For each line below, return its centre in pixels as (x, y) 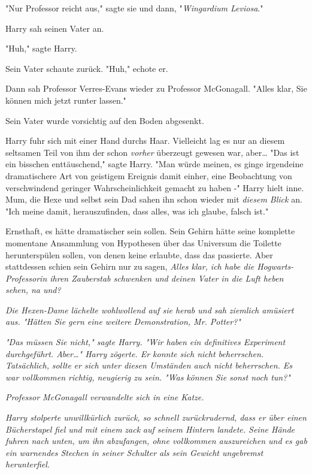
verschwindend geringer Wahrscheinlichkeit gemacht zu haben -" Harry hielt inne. (155, 187)
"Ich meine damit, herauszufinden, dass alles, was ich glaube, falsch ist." (137, 211)
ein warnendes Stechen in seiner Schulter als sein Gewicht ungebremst (134, 452)
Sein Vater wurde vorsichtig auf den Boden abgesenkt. (105, 120)
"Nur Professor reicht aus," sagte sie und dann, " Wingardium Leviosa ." (134, 8)
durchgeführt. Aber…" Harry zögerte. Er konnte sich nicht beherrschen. (135, 353)
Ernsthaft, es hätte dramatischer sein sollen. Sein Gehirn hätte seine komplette (150, 231)
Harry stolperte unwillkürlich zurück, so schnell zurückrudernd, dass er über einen (156, 417)
